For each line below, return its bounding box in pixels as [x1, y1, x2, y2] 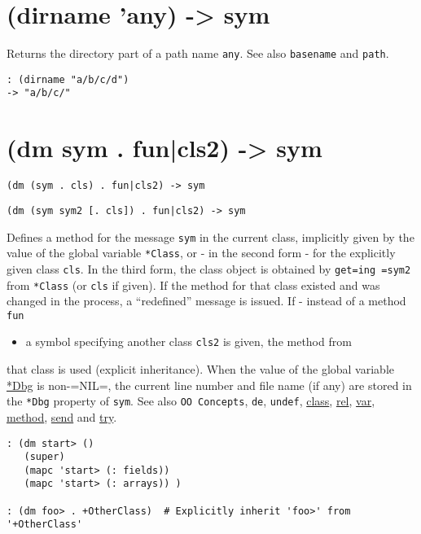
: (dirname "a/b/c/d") [7, 73, 129, 85]
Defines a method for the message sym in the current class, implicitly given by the [7, 228, 414, 245]
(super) [24, 451, 65, 463]
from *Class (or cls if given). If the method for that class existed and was [7, 276, 380, 293]
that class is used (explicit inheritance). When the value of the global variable [7, 361, 394, 378]
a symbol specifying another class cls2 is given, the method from [25, 333, 352, 350]
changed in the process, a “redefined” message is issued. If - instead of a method [7, 292, 406, 309]
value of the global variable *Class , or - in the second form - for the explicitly [7, 244, 396, 261]
